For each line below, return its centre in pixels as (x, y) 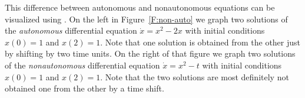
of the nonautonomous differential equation (82, 65)
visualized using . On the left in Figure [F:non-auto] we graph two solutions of (146, 19)
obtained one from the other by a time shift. (84, 88)
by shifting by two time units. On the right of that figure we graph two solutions (150, 53)
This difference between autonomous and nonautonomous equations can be (140, 7)
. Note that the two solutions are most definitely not (195, 76)
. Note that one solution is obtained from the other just (200, 42)
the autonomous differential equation (71, 30)
